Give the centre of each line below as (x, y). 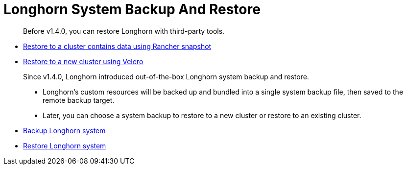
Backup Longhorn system (64, 130)
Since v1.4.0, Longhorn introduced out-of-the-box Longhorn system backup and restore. (166, 76)
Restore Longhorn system (65, 145)
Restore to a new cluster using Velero (83, 61)
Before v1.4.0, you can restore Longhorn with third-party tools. (124, 31)
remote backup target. (79, 100)
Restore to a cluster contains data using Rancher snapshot (117, 46)
